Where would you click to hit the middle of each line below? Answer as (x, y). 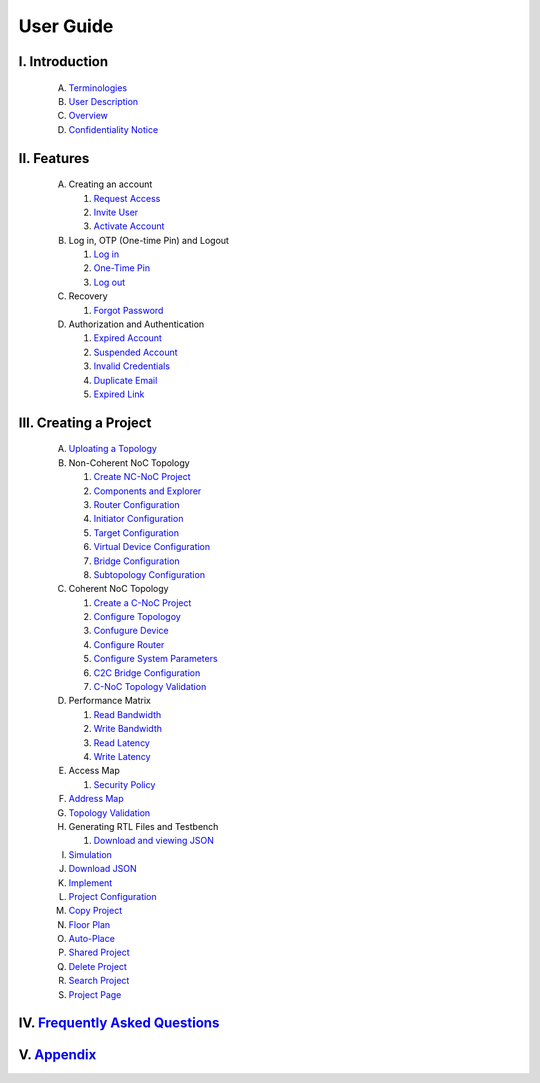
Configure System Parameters (156, 659)
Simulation (90, 854)
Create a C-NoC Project (142, 602)
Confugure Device (131, 631)
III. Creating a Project (85, 422)
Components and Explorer (147, 491)
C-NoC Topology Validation (150, 687)
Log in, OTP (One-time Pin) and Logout (149, 240)
